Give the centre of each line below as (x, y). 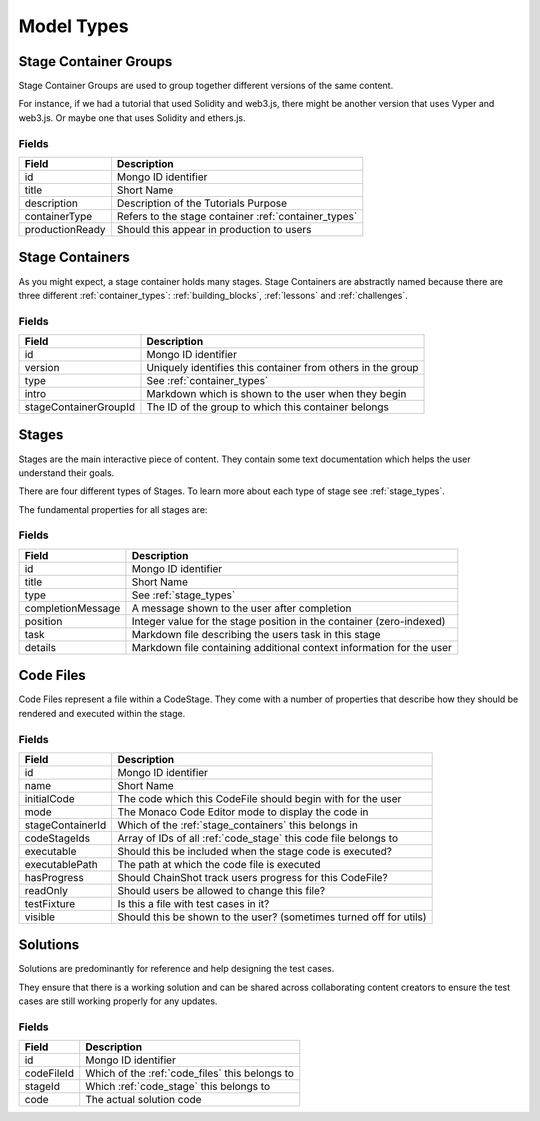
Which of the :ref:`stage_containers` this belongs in (238, 825)
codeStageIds (57, 838)
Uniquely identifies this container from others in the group (282, 368)
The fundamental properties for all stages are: (113, 509)
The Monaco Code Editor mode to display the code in (243, 812)
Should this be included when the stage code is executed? (255, 851)
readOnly (46, 890)
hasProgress (54, 877)
